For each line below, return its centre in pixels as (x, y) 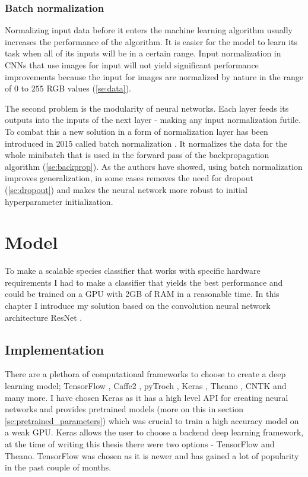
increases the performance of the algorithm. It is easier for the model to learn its (151, 41)
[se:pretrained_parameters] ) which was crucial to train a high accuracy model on (152, 420)
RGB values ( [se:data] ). (89, 88)
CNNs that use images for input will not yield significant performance (132, 65)
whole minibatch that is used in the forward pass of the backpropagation (137, 155)
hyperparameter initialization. (59, 201)
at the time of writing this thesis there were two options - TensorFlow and (140, 443)
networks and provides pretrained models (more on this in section (124, 409)
